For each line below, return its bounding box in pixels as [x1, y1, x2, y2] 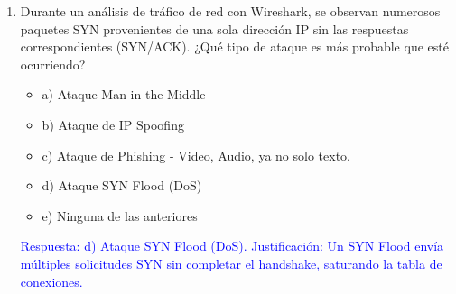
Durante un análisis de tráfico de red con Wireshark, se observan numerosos [20, 2, 441, 20]
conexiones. [20, 271, 83, 290]
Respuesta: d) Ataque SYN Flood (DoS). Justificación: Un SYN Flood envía [20, 236, 444, 255]
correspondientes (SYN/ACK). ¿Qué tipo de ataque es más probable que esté [20, 37, 449, 56]
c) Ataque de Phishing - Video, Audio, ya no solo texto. [42, 145, 350, 164]
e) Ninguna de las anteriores [42, 206, 198, 225]
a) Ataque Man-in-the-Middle [42, 85, 206, 104]
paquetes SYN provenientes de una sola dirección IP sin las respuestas [20, 19, 409, 38]
